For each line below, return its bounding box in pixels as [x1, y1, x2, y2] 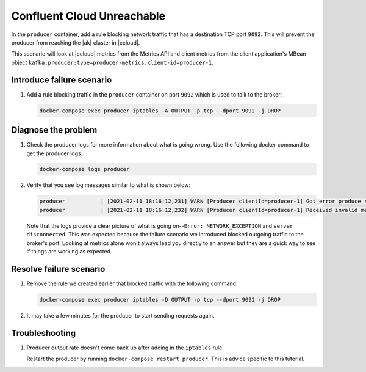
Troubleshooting [11, 327, 76, 338]
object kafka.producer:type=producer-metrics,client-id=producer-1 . [11, 59, 213, 66]
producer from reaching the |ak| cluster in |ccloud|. [11, 38, 140, 46]
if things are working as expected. [26, 248, 112, 255]
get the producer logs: [26, 150, 83, 157]
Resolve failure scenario [11, 263, 106, 274]
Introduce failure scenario [11, 75, 112, 85]
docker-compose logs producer [39, 166, 130, 173]
